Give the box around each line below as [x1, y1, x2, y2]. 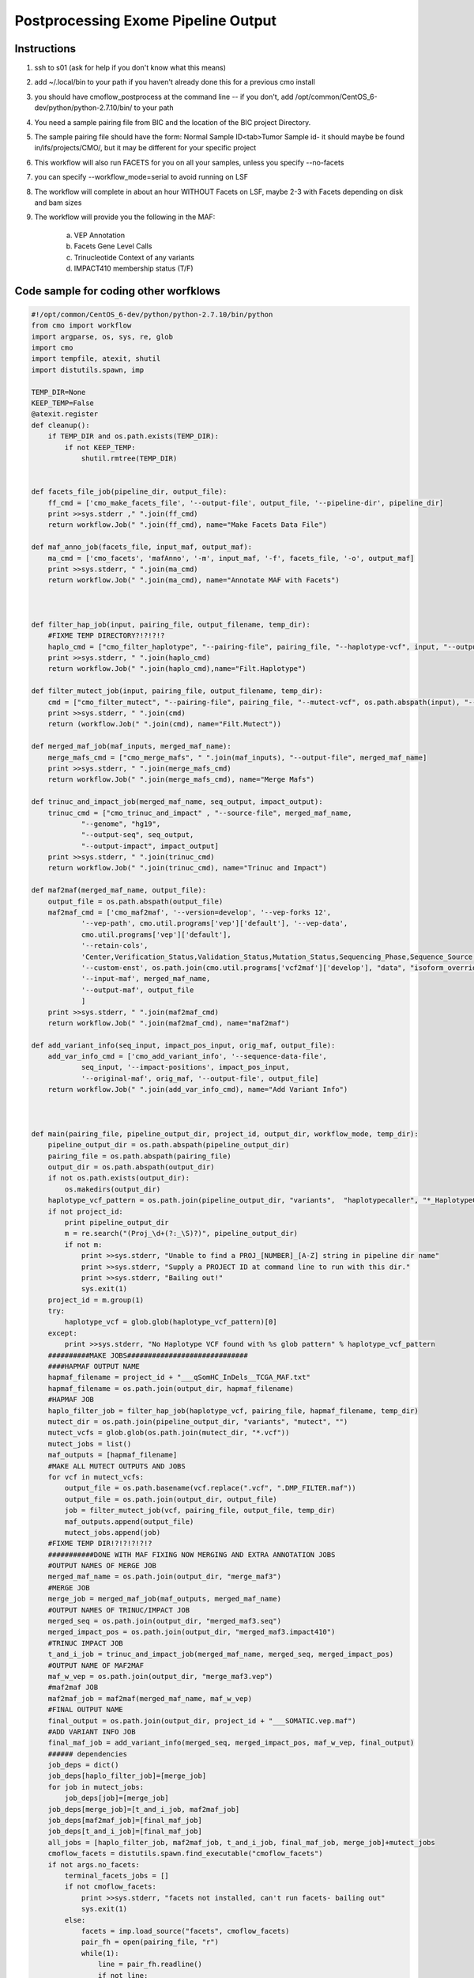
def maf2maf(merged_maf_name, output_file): [31, 886, 207, 895]
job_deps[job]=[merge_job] [64, 1794, 169, 1803]
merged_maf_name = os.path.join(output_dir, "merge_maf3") [47, 1572, 282, 1582]
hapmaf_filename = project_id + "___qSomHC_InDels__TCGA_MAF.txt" [47, 1373, 311, 1382]
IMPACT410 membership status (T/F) [73, 263, 194, 273]
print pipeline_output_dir [64, 1218, 169, 1226]
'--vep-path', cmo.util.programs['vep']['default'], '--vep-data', [81, 919, 348, 928]
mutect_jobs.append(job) [64, 1528, 161, 1537]
